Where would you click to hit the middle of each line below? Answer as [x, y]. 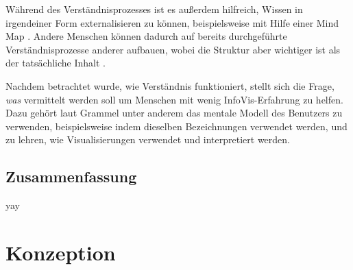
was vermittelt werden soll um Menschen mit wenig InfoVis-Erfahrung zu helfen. [174, 99]
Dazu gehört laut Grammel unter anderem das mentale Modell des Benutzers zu [174, 113]
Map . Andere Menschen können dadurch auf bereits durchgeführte [146, 36]
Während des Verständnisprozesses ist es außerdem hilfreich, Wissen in [154, 9]
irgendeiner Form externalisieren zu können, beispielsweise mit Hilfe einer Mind [172, 22]
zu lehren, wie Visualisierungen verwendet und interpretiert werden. [148, 139]
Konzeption [61, 252]
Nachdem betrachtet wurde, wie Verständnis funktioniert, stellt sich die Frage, [170, 85]
